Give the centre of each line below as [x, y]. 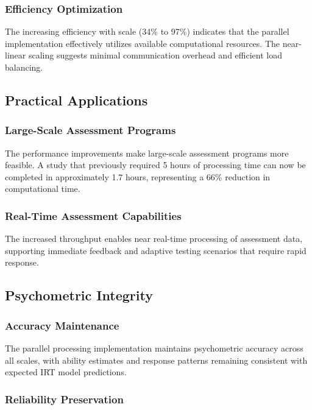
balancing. [24, 67]
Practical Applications [76, 100]
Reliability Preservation [64, 399]
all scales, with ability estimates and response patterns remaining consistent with [156, 360]
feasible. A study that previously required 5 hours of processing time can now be [155, 165]
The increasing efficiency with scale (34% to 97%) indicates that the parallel [147, 31]
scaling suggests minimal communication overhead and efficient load [155, 55]
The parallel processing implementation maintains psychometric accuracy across [154, 348]
